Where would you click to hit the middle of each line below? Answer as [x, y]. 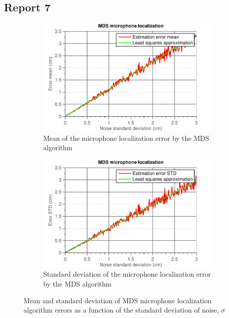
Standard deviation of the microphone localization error [127, 274]
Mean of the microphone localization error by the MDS [126, 138]
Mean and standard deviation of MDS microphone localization [118, 300]
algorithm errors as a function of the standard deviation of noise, [121, 310]
